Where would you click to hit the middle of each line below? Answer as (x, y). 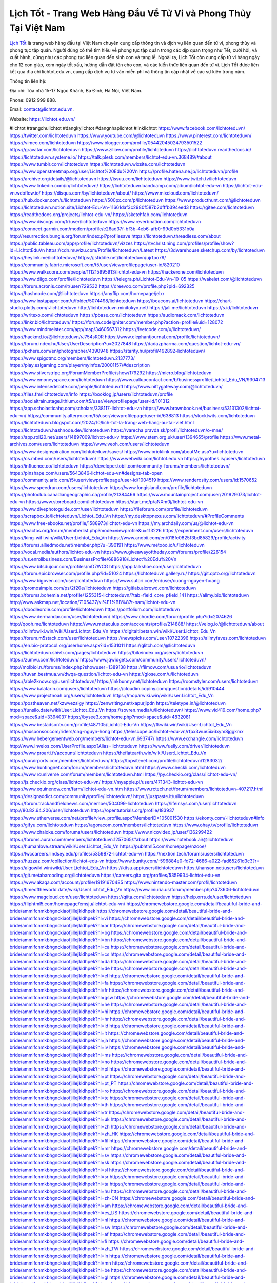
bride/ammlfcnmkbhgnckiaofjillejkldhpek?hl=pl (59, 1069)
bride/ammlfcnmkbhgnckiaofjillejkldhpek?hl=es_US (64, 1213)
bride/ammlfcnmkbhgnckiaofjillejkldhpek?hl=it (58, 1033)
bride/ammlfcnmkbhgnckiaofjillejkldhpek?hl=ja (59, 1040)
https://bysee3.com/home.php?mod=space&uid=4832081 (129, 717)
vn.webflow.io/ (25, 193)
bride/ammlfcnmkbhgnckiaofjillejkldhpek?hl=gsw (62, 997)
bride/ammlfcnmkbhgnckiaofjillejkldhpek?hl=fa (59, 983)
